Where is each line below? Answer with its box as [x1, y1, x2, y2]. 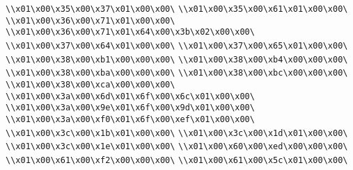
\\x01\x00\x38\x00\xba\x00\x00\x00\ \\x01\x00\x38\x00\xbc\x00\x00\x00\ [6, 68, 348, 78]
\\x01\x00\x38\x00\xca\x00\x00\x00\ [6, 79, 175, 90]
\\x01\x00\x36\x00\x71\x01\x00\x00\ [6, 15, 175, 26]
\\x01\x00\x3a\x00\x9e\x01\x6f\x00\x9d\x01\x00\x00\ [6, 103, 255, 113]
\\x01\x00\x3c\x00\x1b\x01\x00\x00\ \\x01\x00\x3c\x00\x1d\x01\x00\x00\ [6, 128, 348, 138]
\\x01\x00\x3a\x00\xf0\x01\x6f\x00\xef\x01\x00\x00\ [6, 114, 255, 124]
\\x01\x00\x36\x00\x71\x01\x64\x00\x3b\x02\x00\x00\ [6, 27, 255, 37]
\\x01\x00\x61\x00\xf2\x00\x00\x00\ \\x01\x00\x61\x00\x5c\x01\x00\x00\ [6, 155, 348, 165]
